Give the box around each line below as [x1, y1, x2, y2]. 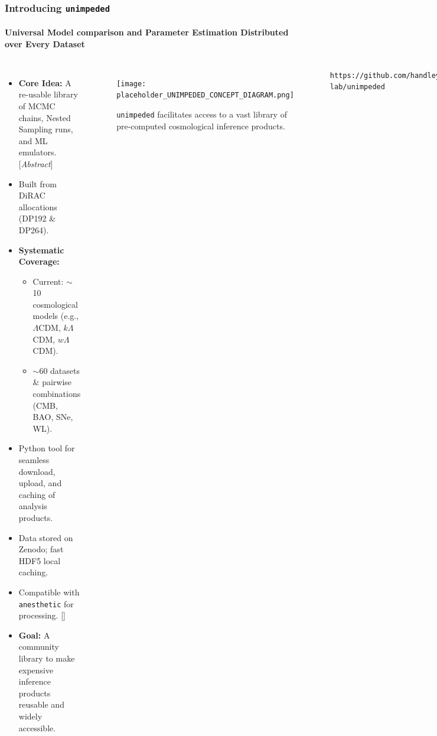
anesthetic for [18, 597, 74, 610]
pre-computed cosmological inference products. [116, 119, 285, 132]
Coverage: [18, 255, 60, 268]
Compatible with [18, 585, 80, 598]
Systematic [18, 243, 64, 256]
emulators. [18, 146, 57, 158]
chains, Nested [18, 111, 71, 123]
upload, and [18, 477, 62, 489]
